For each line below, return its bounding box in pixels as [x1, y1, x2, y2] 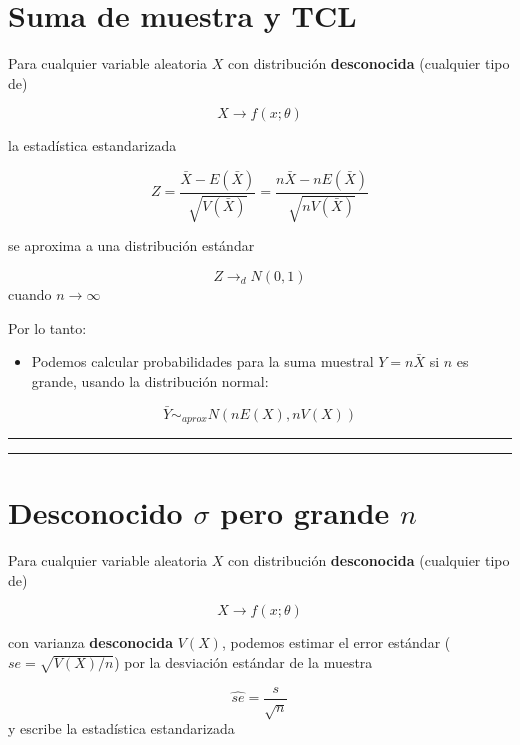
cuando [8, 283, 52, 304]
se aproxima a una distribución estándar [8, 235, 255, 256]
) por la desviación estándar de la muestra [114, 651, 373, 672]
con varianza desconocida [8, 632, 174, 653]
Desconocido [8, 492, 183, 533]
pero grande [220, 492, 390, 533]
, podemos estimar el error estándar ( [221, 632, 451, 653]
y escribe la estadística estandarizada [8, 718, 235, 739]
